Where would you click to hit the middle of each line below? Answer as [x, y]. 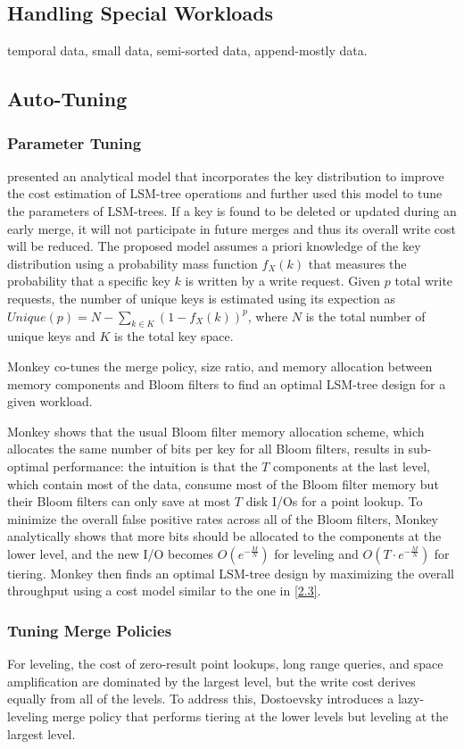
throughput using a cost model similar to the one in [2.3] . [164, 591]
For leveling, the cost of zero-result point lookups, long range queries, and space [225, 664]
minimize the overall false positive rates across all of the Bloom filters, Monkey [223, 518]
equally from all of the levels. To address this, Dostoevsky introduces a [201, 699]
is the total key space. [174, 336]
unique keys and [51, 336]
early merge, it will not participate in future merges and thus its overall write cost [232, 228]
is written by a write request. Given [283, 281]
